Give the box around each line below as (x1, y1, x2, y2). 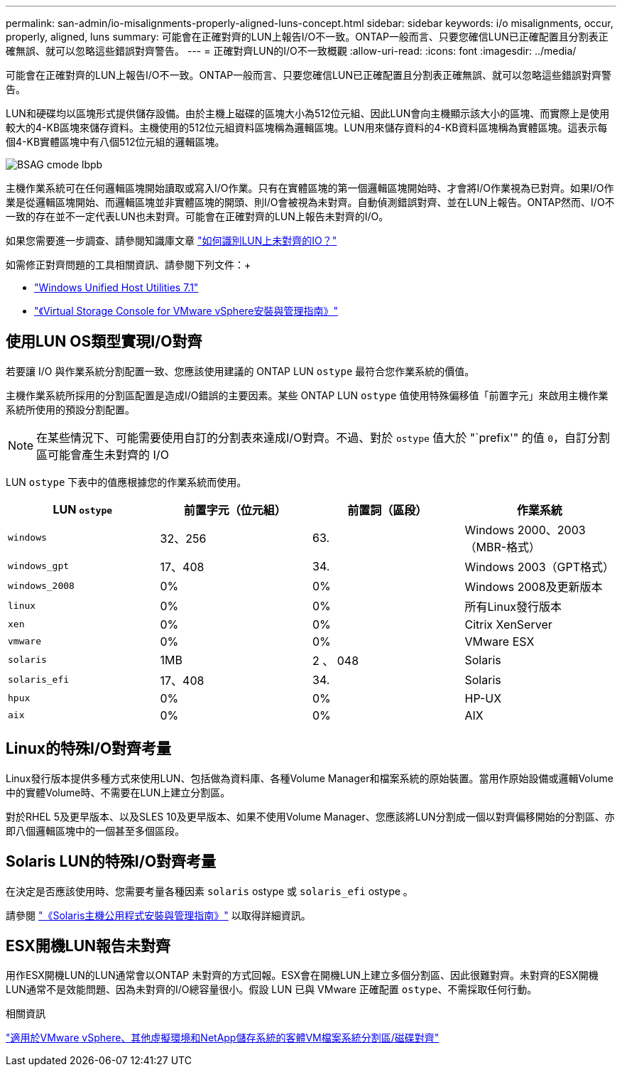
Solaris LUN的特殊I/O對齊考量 (6, 852, 217, 871)
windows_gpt (8, 561, 70, 572)
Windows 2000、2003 (464, 522, 586, 537)
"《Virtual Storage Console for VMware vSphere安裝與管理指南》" (34, 305, 339, 317)
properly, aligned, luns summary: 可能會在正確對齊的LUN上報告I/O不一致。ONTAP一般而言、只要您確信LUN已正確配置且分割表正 (6, 31, 609, 43)
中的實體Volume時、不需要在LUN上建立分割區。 (6, 786, 231, 798)
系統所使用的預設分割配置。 (6, 403, 135, 416)
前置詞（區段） (347, 502, 427, 517)
